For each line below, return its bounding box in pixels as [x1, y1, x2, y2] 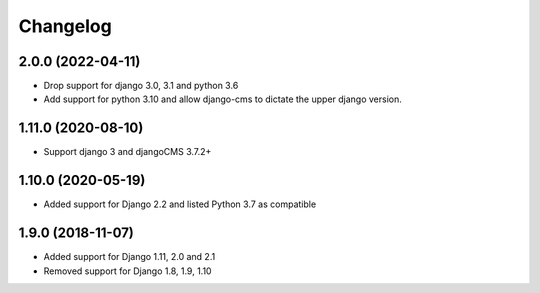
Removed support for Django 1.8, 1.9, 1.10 [43, 265, 212, 277]
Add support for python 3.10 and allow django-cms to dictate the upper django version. [43, 93, 402, 105]
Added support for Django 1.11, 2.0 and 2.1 [43, 251, 216, 263]
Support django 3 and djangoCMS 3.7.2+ [43, 146, 212, 158]
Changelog [18, 15, 112, 37]
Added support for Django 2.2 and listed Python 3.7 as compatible [43, 198, 317, 210]
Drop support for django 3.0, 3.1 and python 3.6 [43, 80, 239, 92]
